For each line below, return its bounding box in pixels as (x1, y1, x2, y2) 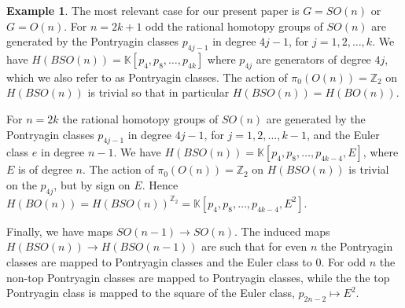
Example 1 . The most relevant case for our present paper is (6, 2, 300, 18)
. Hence (142, 176, 179, 192)
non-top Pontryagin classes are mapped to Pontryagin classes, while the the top (6, 269, 390, 285)
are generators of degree (256, 50, 371, 67)
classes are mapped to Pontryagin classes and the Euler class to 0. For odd (6, 253, 366, 269)
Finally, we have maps (6, 222, 113, 239)
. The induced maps (234, 222, 330, 239)
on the (6, 176, 37, 192)
